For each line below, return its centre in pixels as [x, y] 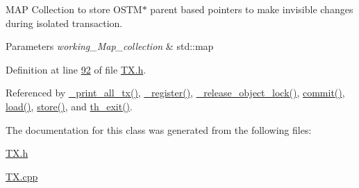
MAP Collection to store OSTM [74, 9]
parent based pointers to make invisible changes [252, 9]
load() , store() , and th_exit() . [69, 106]
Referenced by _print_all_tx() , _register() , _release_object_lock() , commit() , [175, 93]
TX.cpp [22, 176]
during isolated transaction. [64, 23]
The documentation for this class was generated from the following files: [159, 129]
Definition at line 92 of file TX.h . [76, 69]
